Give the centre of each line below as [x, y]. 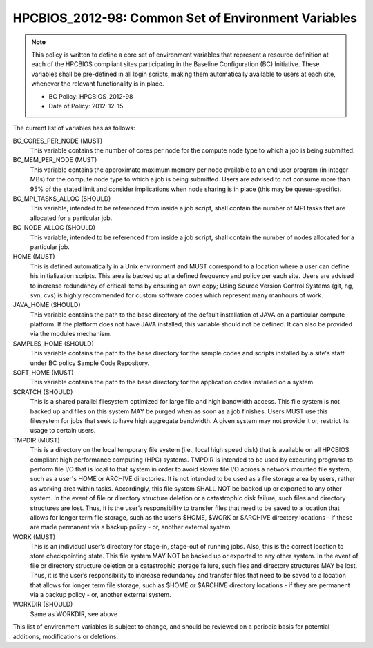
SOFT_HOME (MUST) [43, 373]
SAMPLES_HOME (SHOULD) [54, 343]
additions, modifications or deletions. [66, 636]
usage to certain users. [63, 431]
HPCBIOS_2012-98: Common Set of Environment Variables [185, 18]
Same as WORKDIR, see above [74, 613]
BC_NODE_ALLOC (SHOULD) [54, 228]
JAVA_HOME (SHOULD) [47, 305]
